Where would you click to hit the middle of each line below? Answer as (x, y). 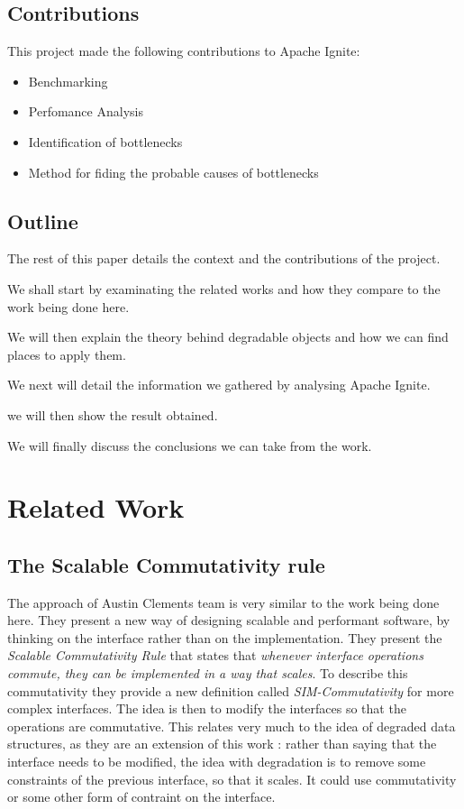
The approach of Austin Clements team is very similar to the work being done (223, 602)
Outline (43, 221)
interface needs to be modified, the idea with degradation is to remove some (217, 762)
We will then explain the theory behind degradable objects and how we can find (228, 337)
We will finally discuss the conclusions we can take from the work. (190, 445)
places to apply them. (67, 354)
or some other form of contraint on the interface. (141, 797)
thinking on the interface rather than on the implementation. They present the (225, 637)
